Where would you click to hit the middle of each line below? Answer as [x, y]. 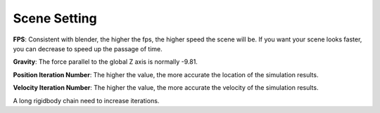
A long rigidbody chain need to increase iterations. [86, 100]
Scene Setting [55, 18]
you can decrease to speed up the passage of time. [88, 48]
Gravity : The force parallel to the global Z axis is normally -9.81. [106, 62]
